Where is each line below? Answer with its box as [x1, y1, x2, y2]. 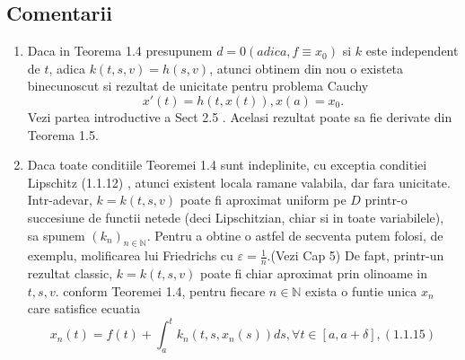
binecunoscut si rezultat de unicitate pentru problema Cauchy [27, 76, 369, 95]
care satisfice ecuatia [27, 299, 141, 318]
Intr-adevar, [27, 190, 92, 209]
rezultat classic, [27, 264, 113, 283]
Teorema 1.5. [27, 125, 99, 144]
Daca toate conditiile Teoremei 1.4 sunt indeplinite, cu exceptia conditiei [27, 155, 427, 174]
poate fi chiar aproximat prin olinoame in [200, 264, 427, 283]
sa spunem [27, 225, 85, 244]
